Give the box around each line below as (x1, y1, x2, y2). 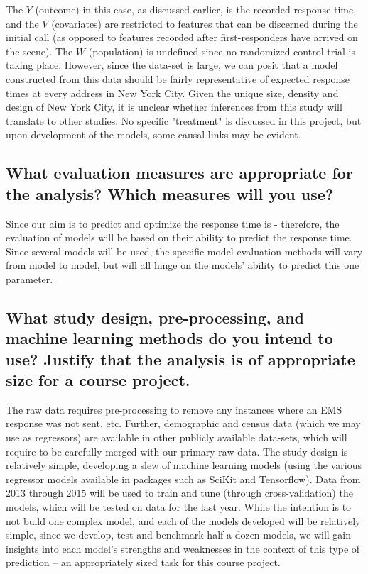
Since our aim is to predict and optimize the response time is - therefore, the (6, 216, 340, 231)
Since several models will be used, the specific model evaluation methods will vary (6, 243, 363, 258)
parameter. (6, 271, 53, 286)
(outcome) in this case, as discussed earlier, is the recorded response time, (35, 2, 357, 16)
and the (6, 16, 39, 31)
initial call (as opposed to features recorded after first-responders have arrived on (6, 30, 358, 45)
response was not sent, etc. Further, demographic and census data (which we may (6, 416, 361, 431)
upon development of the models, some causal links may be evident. (6, 127, 301, 142)
